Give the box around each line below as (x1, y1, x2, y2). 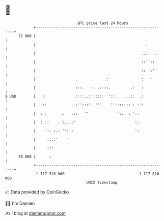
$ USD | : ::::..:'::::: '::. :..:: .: (5, 94, 144, 99)
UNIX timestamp (86, 180, 118, 185)
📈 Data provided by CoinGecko (5, 189, 69, 195)
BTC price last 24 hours (78, 21, 129, 26)
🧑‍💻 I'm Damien (5, 200, 35, 206)
